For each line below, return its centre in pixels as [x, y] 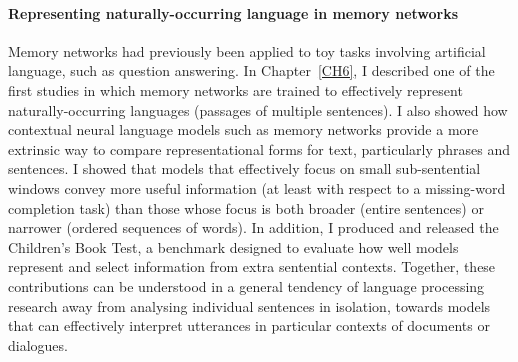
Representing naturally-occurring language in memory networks [233, 12]
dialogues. [38, 344]
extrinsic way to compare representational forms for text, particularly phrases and [259, 148]
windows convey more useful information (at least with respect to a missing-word [257, 187]
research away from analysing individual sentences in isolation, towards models [249, 305]
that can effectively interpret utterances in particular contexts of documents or [249, 325]
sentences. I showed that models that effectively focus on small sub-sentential [244, 168]
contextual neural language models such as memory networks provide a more [243, 129]
